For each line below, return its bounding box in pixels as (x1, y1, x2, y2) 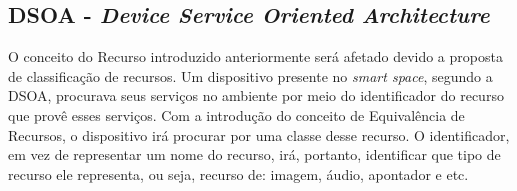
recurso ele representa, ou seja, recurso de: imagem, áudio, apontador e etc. (8, 163, 469, 184)
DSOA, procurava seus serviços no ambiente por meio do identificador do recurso (8, 85, 504, 106)
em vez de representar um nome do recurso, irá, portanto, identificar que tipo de (8, 144, 501, 165)
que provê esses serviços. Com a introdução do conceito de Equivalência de (8, 104, 465, 125)
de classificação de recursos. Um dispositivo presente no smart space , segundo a (8, 65, 493, 86)
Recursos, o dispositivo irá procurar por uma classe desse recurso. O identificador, (8, 124, 510, 145)
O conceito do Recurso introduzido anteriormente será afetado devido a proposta (8, 46, 503, 67)
